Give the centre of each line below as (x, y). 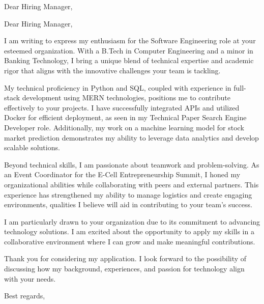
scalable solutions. (32, 147)
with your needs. (30, 278)
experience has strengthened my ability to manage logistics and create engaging (128, 194)
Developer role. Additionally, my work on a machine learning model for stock (124, 127)
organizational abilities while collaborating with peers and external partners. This (131, 184)
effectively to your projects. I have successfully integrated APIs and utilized (122, 107)
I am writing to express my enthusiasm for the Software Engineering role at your (130, 40)
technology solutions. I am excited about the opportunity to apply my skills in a (129, 231)
